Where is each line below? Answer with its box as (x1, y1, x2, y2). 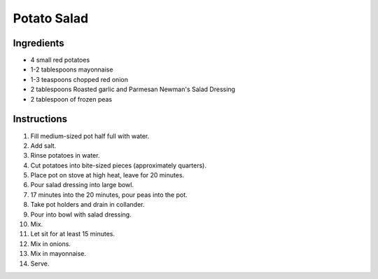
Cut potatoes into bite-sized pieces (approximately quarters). (30, 161, 206, 170)
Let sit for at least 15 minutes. (30, 230, 115, 238)
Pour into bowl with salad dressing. (30, 210, 132, 219)
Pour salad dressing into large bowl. (30, 181, 134, 189)
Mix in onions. (30, 239, 71, 248)
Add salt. (30, 141, 57, 150)
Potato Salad (13, 11, 89, 26)
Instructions (13, 113, 68, 125)
